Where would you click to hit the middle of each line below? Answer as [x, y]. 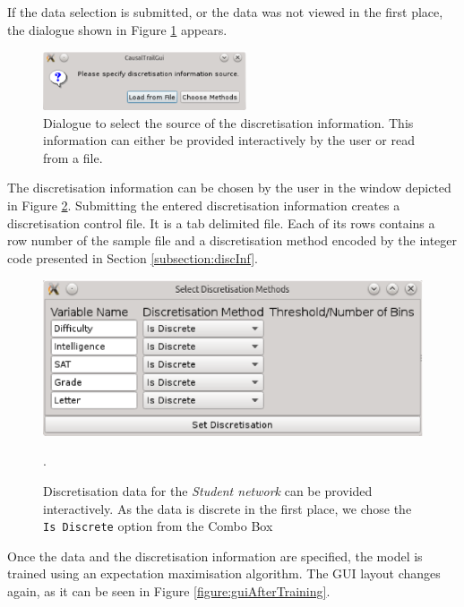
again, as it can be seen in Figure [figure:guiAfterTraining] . [169, 591]
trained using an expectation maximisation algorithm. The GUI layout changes [224, 573]
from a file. [73, 157]
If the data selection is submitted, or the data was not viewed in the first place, [225, 12]
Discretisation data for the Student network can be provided [208, 491]
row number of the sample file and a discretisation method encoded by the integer [232, 240]
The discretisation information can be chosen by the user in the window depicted [229, 188]
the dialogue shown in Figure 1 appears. [117, 29]
